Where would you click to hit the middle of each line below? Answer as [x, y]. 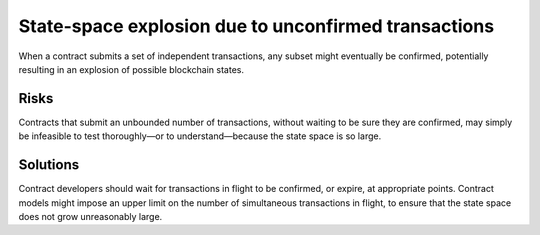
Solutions [49, 165]
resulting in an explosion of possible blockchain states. [131, 69]
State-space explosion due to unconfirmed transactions [256, 26]
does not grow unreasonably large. [90, 216]
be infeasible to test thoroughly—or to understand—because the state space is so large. [200, 136]
